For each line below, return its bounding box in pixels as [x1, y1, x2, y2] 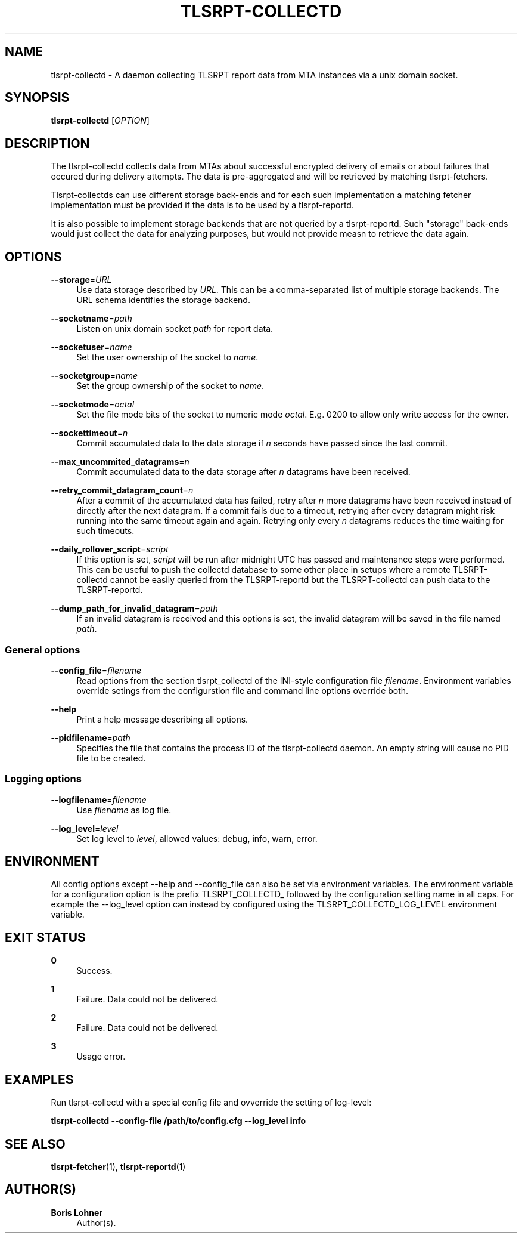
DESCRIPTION [5, 135, 90, 151]
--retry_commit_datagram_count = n [51, 485, 194, 496]
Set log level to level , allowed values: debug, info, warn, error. [76, 833, 318, 844]
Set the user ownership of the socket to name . [76, 352, 259, 363]
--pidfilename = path [51, 732, 130, 743]
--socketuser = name [51, 342, 132, 353]
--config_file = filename [51, 665, 142, 675]
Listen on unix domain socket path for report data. [76, 323, 274, 334]
